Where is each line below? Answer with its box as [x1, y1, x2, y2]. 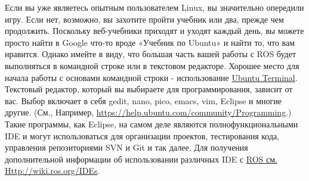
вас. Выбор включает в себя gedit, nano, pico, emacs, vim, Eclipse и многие [5, 94, 282, 107]
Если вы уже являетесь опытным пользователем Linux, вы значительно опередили [5, 1, 304, 13]
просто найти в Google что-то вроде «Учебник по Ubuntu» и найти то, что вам [5, 36, 295, 48]
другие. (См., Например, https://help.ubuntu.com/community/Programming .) [5, 106, 292, 118]
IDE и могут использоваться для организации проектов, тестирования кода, [5, 129, 280, 142]
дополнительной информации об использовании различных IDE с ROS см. [5, 152, 277, 165]
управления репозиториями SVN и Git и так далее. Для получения [5, 141, 248, 154]
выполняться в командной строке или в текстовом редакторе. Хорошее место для [5, 59, 299, 71]
